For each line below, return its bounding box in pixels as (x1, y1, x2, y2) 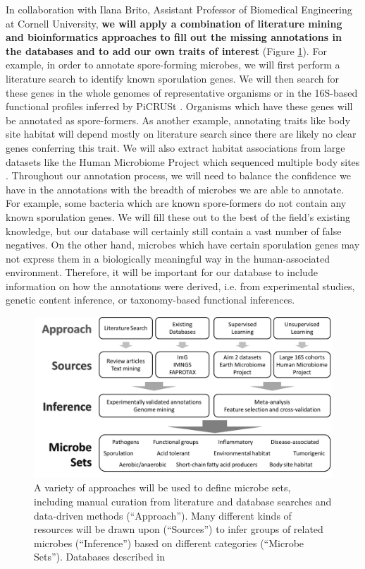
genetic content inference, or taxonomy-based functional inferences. (6, 292, 295, 307)
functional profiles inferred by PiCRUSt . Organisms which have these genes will (6, 99, 353, 114)
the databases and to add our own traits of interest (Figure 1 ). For (6, 43, 327, 58)
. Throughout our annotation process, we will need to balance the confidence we (6, 168, 351, 183)
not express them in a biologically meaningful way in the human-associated (6, 251, 330, 265)
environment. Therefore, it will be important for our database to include (6, 265, 318, 280)
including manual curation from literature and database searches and (34, 493, 332, 508)
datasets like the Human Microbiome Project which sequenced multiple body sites (6, 154, 360, 169)
